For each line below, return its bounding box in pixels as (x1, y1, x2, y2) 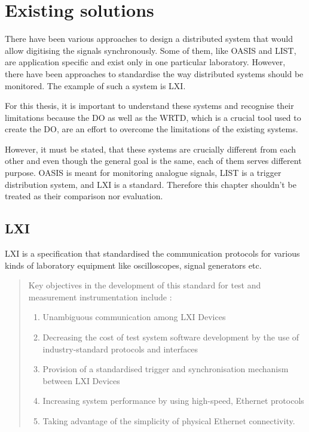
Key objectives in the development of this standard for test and (28, 279, 261, 291)
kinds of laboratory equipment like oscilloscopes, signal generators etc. (5, 258, 262, 271)
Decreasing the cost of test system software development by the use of (42, 331, 299, 343)
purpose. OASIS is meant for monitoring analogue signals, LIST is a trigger (5, 166, 282, 179)
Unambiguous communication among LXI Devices (42, 311, 226, 323)
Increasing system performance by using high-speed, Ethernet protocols (42, 394, 304, 407)
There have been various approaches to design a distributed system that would (5, 32, 293, 45)
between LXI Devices (42, 374, 120, 387)
